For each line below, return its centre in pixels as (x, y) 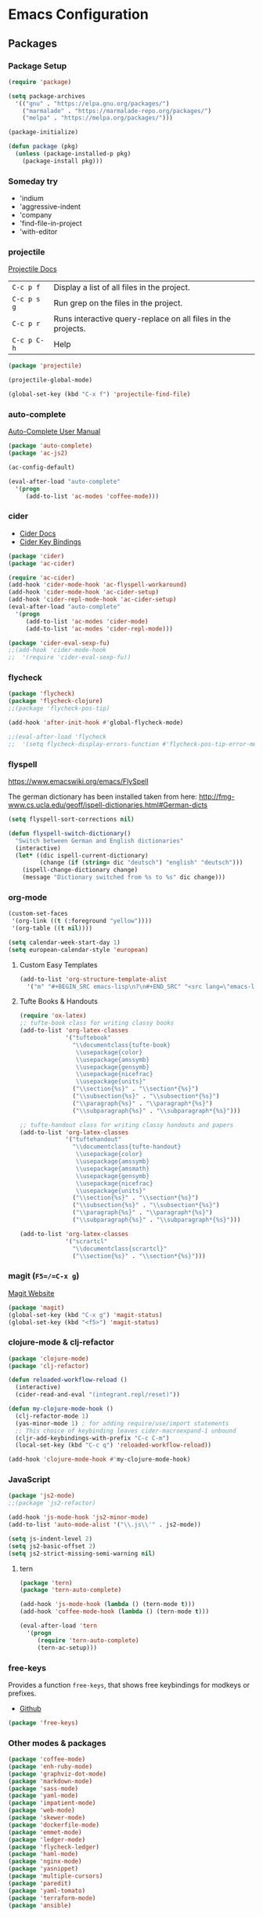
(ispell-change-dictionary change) (80, 870)
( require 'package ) (40, 82)
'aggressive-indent (50, 207)
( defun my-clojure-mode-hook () (61, 1409)
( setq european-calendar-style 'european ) (78, 949)
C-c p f (26, 287)
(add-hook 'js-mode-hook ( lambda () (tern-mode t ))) (107, 1604)
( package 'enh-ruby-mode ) (50, 1766)
